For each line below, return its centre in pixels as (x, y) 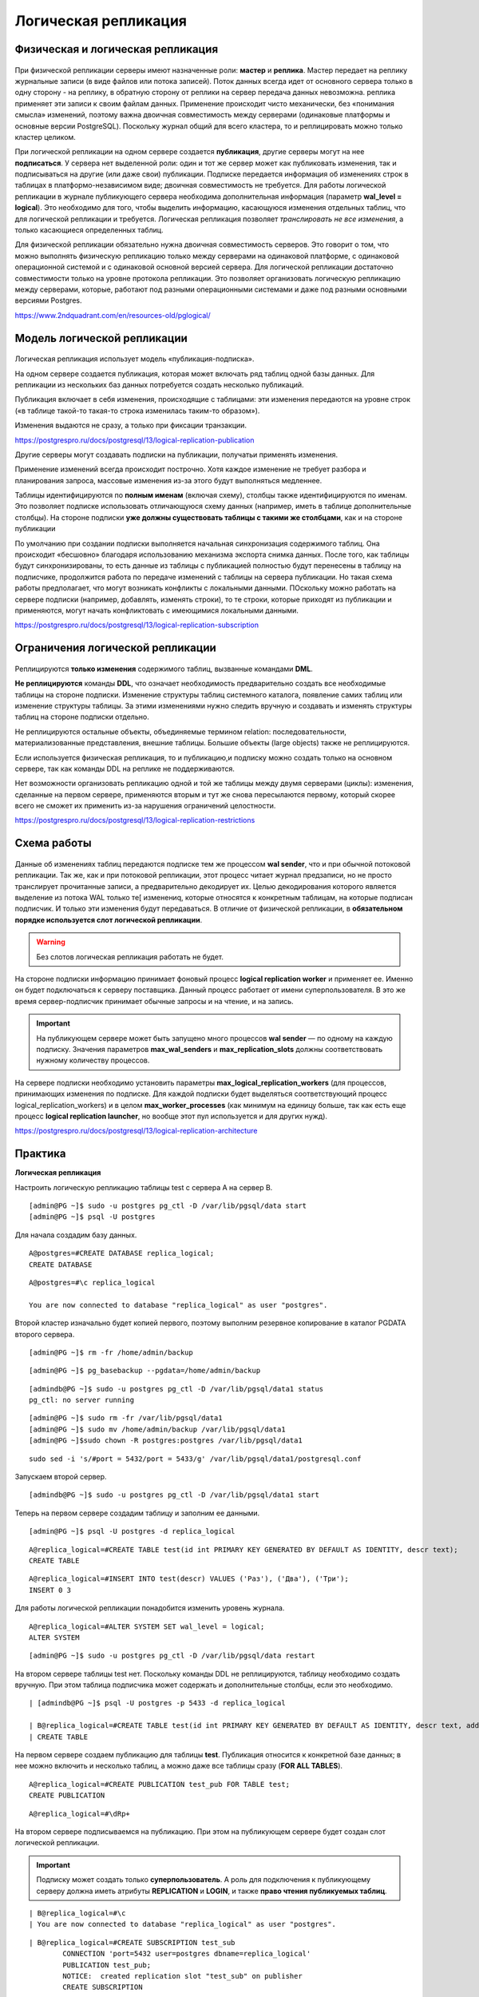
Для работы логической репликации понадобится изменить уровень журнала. (150, 1608)
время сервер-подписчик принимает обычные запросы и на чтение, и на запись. (154, 1001)
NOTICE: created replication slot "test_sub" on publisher (182, 1976)
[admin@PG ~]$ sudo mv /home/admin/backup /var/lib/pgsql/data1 (158, 1429)
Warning (51, 942)
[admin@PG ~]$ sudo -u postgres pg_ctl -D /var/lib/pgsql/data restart (172, 1656)
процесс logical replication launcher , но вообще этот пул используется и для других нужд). (171, 1116)
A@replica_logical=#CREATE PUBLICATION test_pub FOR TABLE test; (160, 1784)
